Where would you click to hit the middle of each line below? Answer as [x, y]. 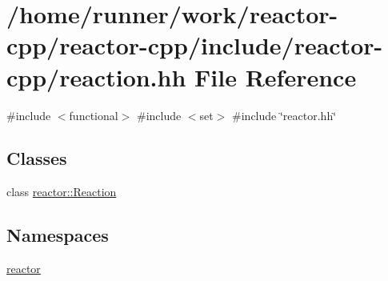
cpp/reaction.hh [96, 76]
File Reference [276, 76]
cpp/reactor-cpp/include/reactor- [195, 45]
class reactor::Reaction [62, 192]
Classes [37, 158]
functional [94, 115]
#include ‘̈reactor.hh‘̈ [284, 115]
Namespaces [58, 235]
